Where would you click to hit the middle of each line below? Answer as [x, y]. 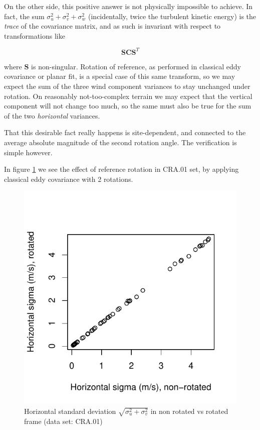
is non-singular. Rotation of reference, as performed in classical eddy [136, 66]
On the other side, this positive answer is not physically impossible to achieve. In [128, 6]
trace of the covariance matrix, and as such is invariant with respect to [112, 26]
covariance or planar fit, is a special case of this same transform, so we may [120, 76]
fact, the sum [24, 16]
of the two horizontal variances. [52, 115]
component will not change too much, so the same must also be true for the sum [128, 106]
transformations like [35, 35]
